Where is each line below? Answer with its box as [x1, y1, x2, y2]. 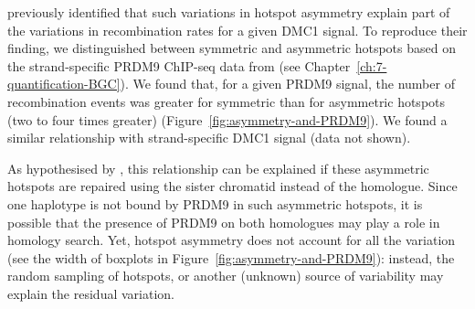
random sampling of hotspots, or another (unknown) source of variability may [7, 266, 444, 285]
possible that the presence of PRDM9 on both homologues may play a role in [7, 212, 440, 231]
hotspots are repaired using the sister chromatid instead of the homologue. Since [7, 176, 458, 196]
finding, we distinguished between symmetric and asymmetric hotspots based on [7, 38, 456, 58]
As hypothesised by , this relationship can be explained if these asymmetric [7, 158, 429, 177]
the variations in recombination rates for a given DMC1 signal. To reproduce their [7, 20, 468, 39]
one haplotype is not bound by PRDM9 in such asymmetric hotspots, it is [7, 194, 423, 213]
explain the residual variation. [7, 283, 174, 303]
